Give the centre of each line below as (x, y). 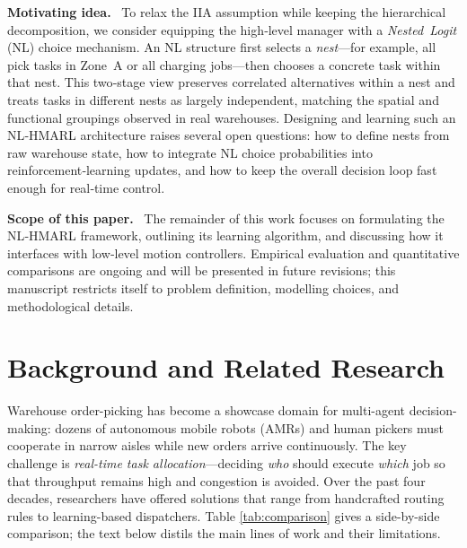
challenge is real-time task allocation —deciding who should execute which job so (226, 463)
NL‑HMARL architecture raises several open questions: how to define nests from (229, 135)
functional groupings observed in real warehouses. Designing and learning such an (232, 117)
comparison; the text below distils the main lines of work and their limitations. (224, 533)
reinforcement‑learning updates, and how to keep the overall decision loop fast (222, 170)
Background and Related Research (226, 367)
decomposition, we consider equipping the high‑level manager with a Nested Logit (232, 29)
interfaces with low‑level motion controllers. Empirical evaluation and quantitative (233, 252)
